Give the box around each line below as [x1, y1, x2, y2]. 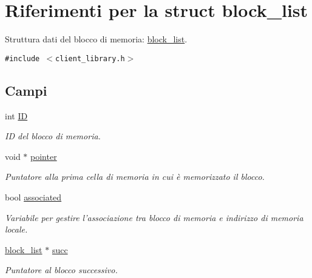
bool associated [5, 190, 62, 203]
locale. [5, 223, 28, 236]
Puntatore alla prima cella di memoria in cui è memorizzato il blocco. [5, 170, 265, 183]
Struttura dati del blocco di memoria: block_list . [5, 33, 188, 45]
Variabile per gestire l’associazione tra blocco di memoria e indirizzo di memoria [5, 211, 304, 223]
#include [5, 54, 40, 63]
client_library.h [55, 54, 125, 63]
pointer [30, 150, 57, 162]
